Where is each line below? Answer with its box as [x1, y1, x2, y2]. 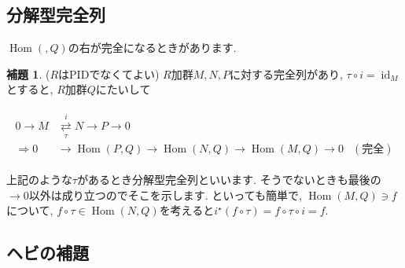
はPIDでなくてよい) [58, 65, 160, 82]
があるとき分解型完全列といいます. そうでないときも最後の [77, 171, 381, 188]
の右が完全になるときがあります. [68, 39, 237, 56]
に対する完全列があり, [230, 65, 343, 82]
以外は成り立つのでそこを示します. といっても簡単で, [28, 186, 302, 203]
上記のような [6, 171, 72, 188]
